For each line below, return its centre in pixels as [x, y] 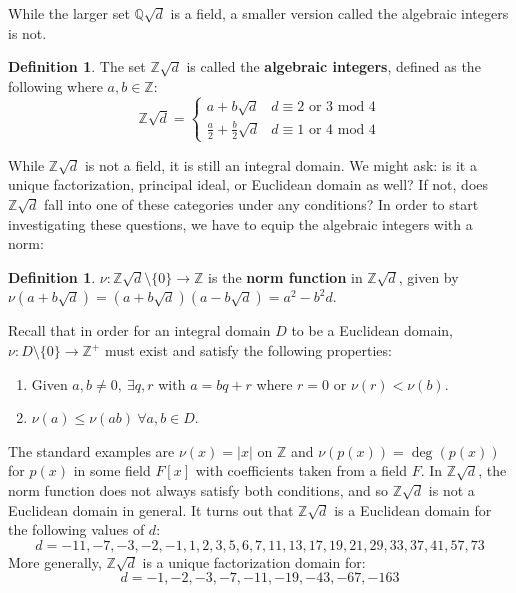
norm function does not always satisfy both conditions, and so [198, 489]
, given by [428, 276]
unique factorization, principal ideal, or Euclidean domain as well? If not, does [248, 184]
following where [55, 85]
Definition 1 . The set [77, 66]
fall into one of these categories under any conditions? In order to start [261, 204]
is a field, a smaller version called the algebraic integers [339, 13]
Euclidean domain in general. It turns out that [151, 509]
